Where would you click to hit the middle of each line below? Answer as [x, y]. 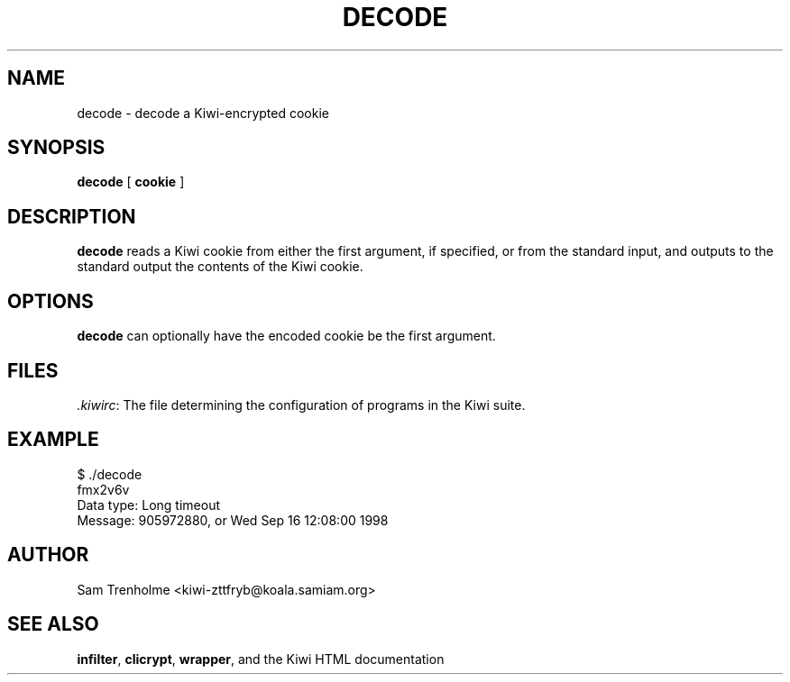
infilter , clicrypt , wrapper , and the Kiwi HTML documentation [261, 659]
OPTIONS [51, 301]
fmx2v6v [103, 489]
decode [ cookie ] [131, 182]
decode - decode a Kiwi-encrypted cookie [203, 113]
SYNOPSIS [56, 148]
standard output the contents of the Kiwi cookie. [220, 267]
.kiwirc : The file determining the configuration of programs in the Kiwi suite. [301, 405]
